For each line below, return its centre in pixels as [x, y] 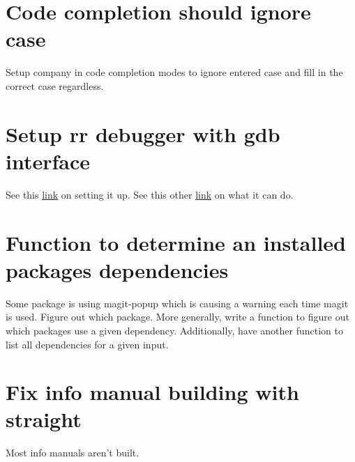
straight [44, 419]
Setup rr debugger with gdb [143, 133]
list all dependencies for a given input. [87, 344]
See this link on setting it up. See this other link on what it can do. [150, 194]
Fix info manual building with [152, 392]
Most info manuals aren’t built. [73, 453]
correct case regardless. [55, 85]
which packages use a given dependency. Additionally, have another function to [175, 330]
